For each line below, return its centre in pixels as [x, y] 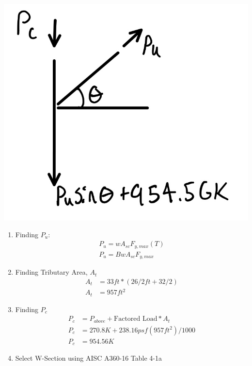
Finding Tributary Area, [51, 272]
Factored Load [136, 319]
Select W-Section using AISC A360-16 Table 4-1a [89, 358]
